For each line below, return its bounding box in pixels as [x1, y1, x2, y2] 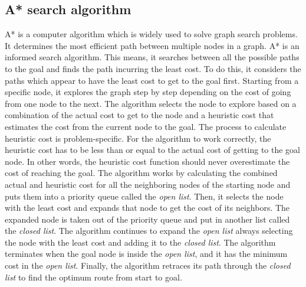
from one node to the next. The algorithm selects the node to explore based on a [5, 97, 297, 109]
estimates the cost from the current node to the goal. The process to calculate [5, 120, 287, 132]
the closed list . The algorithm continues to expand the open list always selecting [5, 224, 293, 237]
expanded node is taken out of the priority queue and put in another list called [5, 213, 290, 225]
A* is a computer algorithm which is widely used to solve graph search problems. [5, 28, 298, 40]
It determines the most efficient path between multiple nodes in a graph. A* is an [5, 39, 300, 51]
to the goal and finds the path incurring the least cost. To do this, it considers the [5, 62, 301, 74]
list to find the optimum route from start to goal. [5, 270, 182, 283]
